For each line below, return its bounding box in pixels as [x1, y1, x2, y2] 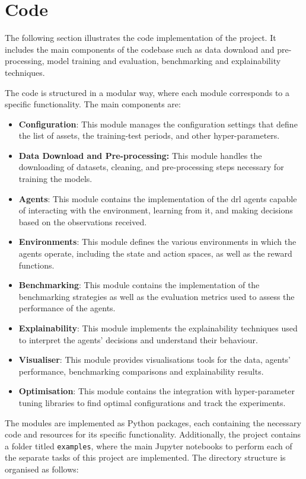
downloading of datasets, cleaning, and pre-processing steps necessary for [18, 161, 284, 173]
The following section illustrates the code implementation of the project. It [5, 31, 276, 44]
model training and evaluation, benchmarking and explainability [47, 55, 281, 67]
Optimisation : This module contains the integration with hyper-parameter [18, 385, 295, 397]
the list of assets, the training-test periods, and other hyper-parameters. [18, 129, 280, 142]
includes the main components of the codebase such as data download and [5, 43, 275, 55]
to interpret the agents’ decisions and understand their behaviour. [18, 333, 258, 346]
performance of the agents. [18, 302, 116, 314]
